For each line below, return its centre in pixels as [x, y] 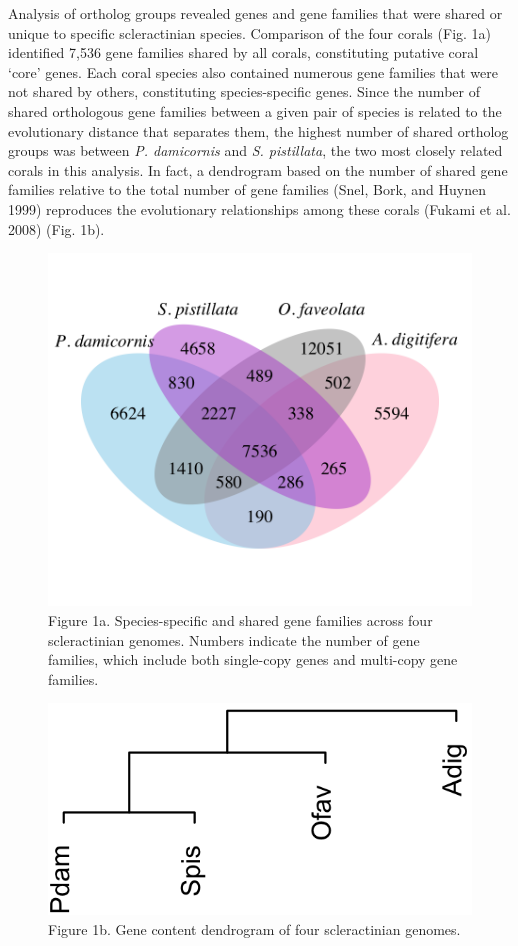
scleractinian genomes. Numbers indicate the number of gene [234, 639]
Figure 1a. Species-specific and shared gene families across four [240, 620]
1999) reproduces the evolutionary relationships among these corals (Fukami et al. [259, 208]
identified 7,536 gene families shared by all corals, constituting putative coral [243, 52]
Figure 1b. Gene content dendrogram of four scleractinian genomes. [254, 929]
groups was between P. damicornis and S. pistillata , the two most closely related [255, 150]
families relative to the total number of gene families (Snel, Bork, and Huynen [247, 189]
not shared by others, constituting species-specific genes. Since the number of [244, 91]
